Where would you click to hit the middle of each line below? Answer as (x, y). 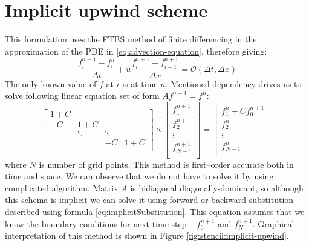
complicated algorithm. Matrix (62, 188)
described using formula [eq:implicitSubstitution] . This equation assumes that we (155, 212)
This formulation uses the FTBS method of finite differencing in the (131, 39)
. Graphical (273, 223)
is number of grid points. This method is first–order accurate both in (166, 164)
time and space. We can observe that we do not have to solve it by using (139, 176)
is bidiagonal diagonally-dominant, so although (217, 188)
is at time (140, 83)
